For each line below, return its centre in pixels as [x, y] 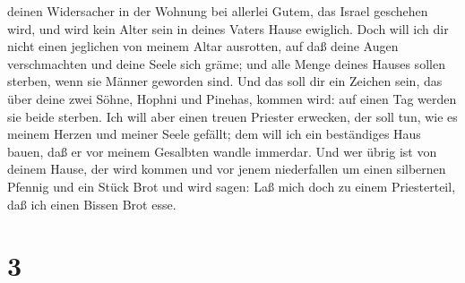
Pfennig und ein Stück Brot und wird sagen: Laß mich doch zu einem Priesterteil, [232, 186]
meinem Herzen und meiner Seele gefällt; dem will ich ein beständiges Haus [214, 134]
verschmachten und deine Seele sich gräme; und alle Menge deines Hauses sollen [226, 63]
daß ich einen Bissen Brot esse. [92, 204]
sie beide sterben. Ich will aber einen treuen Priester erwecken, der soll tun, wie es [232, 116]
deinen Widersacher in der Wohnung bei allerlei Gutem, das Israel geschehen [218, 11]
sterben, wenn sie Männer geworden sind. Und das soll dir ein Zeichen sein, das [225, 81]
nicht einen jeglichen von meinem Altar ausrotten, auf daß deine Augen [203, 46]
